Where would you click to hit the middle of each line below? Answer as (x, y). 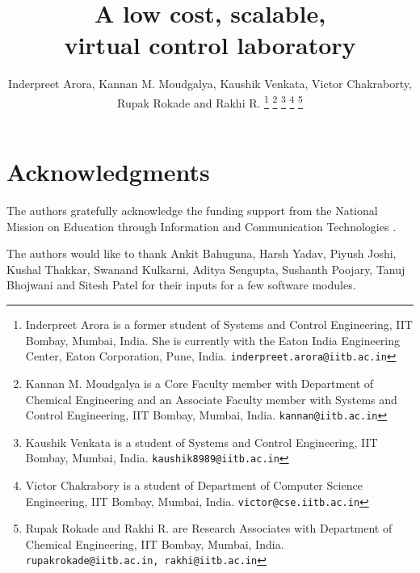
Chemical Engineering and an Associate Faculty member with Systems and (211, 399)
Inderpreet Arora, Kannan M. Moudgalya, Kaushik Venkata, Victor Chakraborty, (210, 84)
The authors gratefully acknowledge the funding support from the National (192, 211)
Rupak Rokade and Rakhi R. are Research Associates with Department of (209, 528)
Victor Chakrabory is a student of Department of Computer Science (194, 485)
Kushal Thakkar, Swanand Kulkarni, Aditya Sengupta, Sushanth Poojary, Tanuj (206, 269)
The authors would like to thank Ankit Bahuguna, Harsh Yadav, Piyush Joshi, (202, 253)
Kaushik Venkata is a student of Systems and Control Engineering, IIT (202, 442)
